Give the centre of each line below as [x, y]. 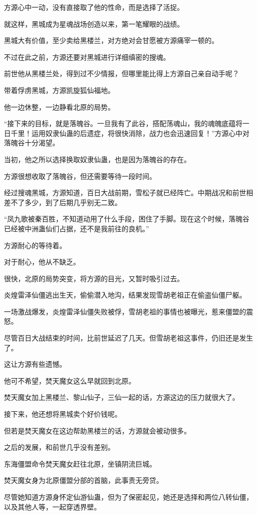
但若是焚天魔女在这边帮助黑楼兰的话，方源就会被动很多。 [97, 430]
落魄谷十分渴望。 [32, 143]
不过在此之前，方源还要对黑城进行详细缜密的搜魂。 [87, 57]
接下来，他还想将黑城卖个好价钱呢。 [63, 414]
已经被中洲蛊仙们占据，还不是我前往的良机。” [77, 228]
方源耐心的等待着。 [35, 245]
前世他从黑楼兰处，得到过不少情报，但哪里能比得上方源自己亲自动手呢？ [122, 73]
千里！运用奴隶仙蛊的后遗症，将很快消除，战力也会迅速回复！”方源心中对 [130, 133]
